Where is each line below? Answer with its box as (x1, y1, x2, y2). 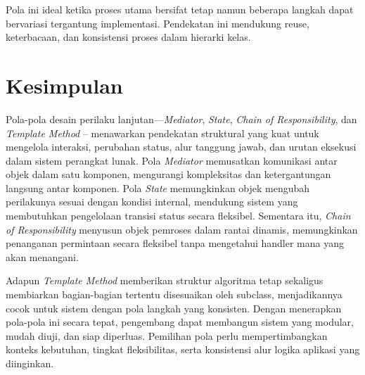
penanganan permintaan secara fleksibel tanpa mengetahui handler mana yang (6, 236, 344, 250)
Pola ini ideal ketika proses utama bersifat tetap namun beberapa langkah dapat (6, 2, 354, 16)
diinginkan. (6, 356, 54, 370)
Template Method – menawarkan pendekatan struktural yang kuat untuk (6, 125, 319, 140)
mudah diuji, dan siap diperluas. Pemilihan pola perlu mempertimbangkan (6, 328, 328, 343)
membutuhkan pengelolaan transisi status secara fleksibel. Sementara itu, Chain (6, 208, 351, 223)
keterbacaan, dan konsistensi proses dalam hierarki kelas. (6, 30, 251, 44)
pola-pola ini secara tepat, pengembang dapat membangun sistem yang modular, (6, 314, 354, 329)
